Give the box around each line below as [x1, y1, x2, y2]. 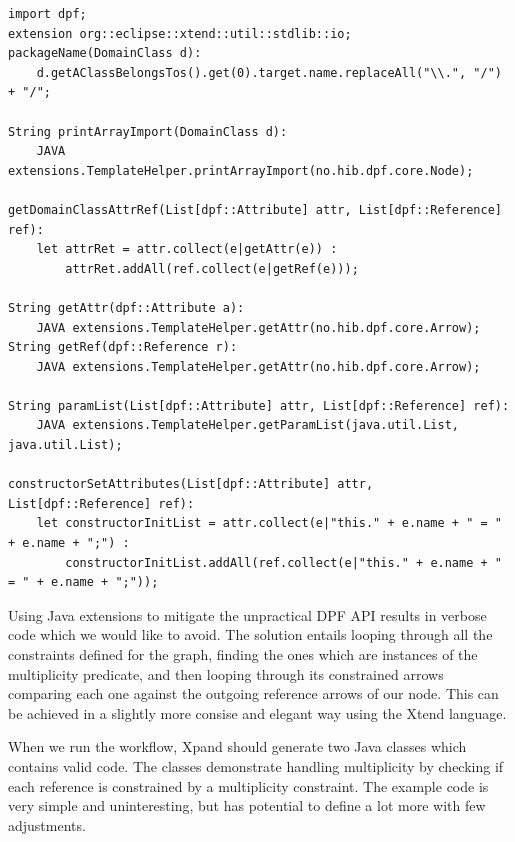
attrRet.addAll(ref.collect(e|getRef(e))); [65, 261, 359, 276]
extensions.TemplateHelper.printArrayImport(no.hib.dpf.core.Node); [8, 163, 474, 178]
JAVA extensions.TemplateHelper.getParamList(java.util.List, [36, 418, 460, 433]
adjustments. [8, 814, 86, 835]
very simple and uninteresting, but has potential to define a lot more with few [8, 795, 486, 816]
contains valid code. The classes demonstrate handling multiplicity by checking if [8, 755, 504, 776]
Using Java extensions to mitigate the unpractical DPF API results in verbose [8, 604, 487, 625]
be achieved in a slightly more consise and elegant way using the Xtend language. [8, 702, 507, 723]
